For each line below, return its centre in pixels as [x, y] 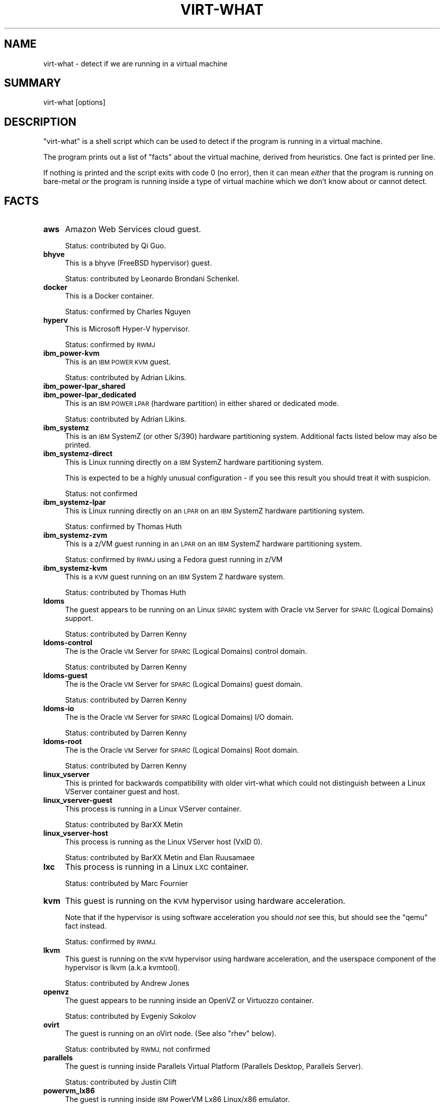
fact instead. [86, 926]
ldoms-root [63, 742]
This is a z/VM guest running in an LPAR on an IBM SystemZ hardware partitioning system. [213, 544]
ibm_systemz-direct [78, 454]
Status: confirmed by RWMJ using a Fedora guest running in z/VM [174, 560]
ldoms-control [68, 643]
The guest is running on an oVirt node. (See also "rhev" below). [171, 1034]
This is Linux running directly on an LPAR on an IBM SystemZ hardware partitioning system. [215, 511]
